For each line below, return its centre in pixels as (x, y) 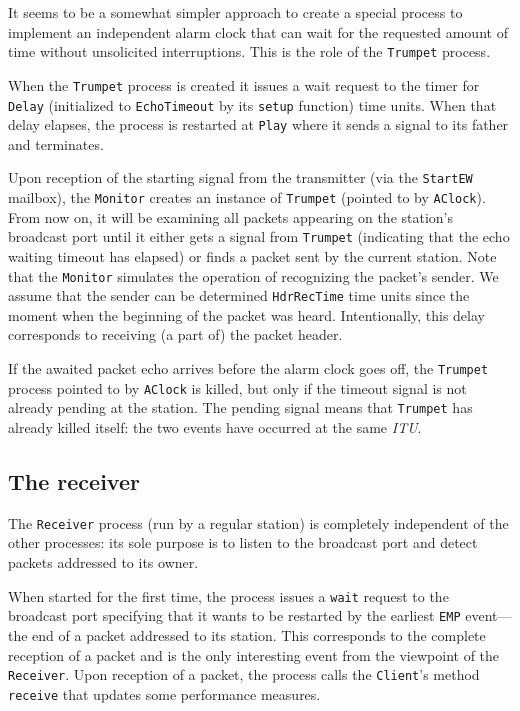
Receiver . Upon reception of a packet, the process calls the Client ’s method (244, 674)
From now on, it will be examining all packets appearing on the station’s (231, 216)
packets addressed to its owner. (103, 562)
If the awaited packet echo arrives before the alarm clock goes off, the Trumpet (248, 368)
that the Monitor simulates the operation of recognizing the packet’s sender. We (253, 275)
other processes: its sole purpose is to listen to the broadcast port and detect (243, 542)
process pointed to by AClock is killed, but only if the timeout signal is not (237, 387)
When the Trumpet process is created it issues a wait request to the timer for (244, 84)
